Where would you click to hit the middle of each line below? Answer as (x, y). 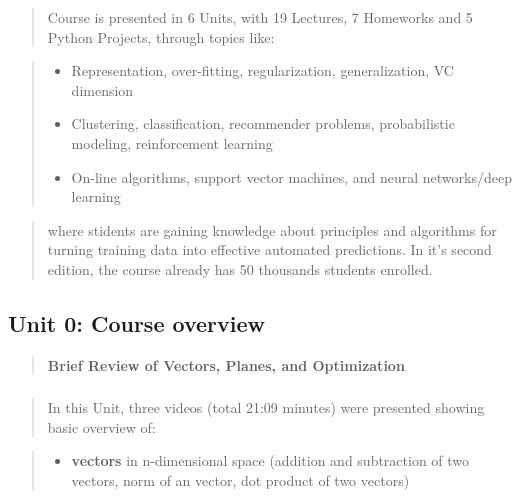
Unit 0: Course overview (136, 322)
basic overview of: (101, 426)
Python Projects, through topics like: (161, 36)
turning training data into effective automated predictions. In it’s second (269, 249)
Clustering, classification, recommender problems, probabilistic (263, 123)
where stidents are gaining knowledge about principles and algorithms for (272, 229)
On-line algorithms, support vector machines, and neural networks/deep (291, 176)
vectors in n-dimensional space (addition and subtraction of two (270, 460)
